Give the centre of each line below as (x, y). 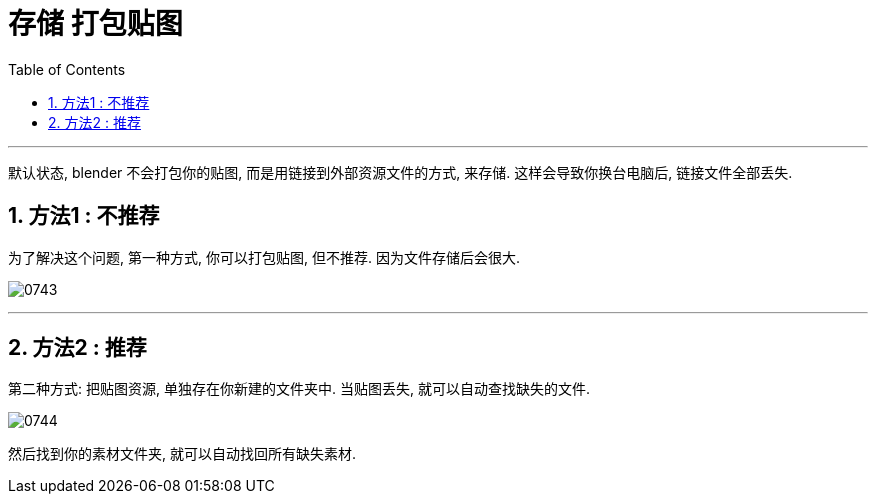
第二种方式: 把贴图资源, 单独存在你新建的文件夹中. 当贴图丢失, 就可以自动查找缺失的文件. (299, 389)
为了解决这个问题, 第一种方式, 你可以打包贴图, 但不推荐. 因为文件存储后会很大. (264, 257)
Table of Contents (67, 69)
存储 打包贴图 (95, 24)
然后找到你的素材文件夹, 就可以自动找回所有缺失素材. (182, 454)
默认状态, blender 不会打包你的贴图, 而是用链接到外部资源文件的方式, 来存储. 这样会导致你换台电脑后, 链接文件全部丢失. (400, 172)
